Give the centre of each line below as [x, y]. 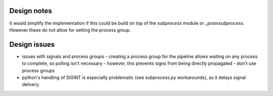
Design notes [31, 11]
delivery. [31, 84]
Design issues [32, 44]
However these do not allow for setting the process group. [70, 30]
